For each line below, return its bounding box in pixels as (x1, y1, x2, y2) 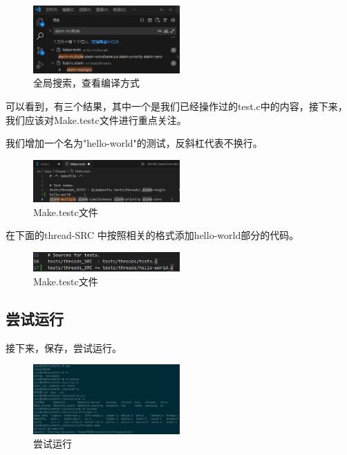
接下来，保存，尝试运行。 (6, 340, 122, 355)
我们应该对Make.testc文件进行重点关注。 (6, 112, 187, 127)
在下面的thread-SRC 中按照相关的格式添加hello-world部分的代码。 (6, 228, 299, 242)
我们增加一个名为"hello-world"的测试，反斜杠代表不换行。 (6, 136, 263, 150)
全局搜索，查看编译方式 (33, 75, 140, 90)
